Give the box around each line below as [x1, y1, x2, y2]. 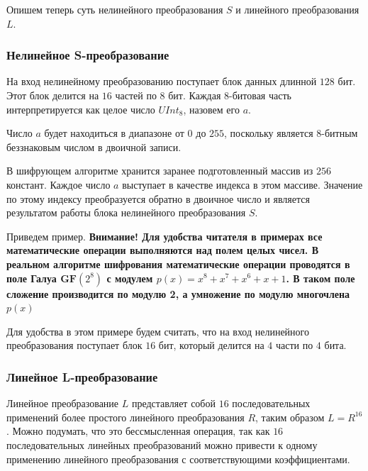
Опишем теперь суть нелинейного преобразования [6, 2, 223, 16]
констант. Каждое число [6, 177, 111, 192]
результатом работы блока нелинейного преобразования [6, 205, 246, 220]
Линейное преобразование [6, 396, 119, 411]
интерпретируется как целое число [6, 101, 155, 116]
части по [275, 338, 313, 353]
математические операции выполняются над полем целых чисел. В [6, 243, 318, 257]
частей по [115, 88, 157, 102]
